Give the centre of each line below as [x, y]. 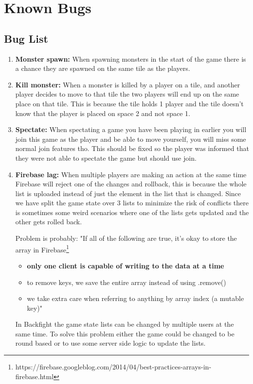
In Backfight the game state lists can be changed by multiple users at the [125, 324]
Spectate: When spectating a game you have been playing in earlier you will [131, 129]
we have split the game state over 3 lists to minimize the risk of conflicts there [132, 203]
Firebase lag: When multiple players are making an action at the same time [131, 174]
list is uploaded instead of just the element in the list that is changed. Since [128, 193]
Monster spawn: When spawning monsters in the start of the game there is [131, 58]
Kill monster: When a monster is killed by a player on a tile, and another [128, 84]
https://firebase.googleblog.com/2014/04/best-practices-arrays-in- [113, 367]
